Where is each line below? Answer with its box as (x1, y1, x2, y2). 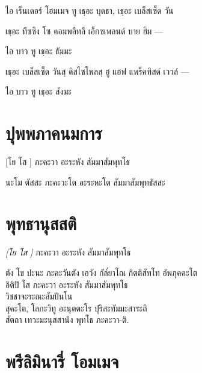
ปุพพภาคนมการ (5, 121, 102, 145)
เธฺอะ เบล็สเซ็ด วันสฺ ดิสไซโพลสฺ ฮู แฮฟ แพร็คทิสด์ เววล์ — (5, 64, 189, 77)
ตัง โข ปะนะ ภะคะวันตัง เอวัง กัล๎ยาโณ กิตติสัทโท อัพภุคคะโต (5, 266, 198, 278)
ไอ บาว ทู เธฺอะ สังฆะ (5, 85, 72, 98)
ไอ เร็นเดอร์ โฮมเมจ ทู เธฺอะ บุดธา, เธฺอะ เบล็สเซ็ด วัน (5, 4, 174, 16)
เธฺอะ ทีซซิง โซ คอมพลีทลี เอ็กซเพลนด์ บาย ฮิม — (5, 24, 164, 37)
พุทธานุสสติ (5, 211, 77, 236)
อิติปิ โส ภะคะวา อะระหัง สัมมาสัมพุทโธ (5, 278, 128, 290)
